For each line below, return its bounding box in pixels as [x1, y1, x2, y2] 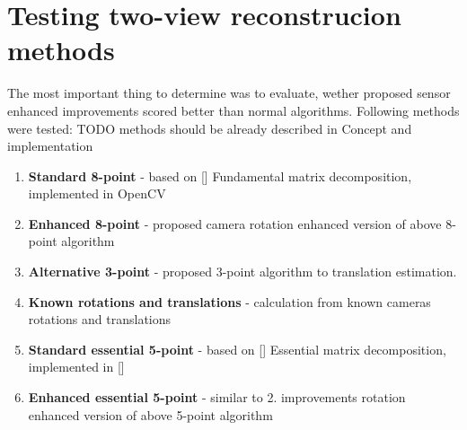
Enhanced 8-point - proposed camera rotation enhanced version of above [28, 214, 442, 233]
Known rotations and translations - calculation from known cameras [28, 292, 431, 311]
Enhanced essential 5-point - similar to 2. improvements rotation [28, 388, 406, 407]
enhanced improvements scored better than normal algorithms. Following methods [7, 101, 460, 119]
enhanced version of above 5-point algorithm [28, 405, 273, 424]
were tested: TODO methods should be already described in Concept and [7, 118, 412, 137]
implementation [7, 136, 93, 155]
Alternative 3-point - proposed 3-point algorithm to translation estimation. [28, 262, 457, 281]
